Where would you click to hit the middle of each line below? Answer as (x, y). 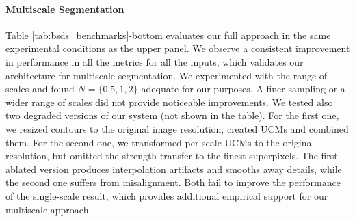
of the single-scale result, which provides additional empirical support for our (167, 195)
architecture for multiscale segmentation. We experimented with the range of (167, 75)
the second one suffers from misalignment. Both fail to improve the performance (173, 182)
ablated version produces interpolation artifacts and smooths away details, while (174, 169)
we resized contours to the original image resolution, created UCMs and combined (177, 128)
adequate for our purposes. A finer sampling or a (243, 89)
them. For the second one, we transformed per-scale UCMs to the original (160, 142)
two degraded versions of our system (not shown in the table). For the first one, (172, 115)
